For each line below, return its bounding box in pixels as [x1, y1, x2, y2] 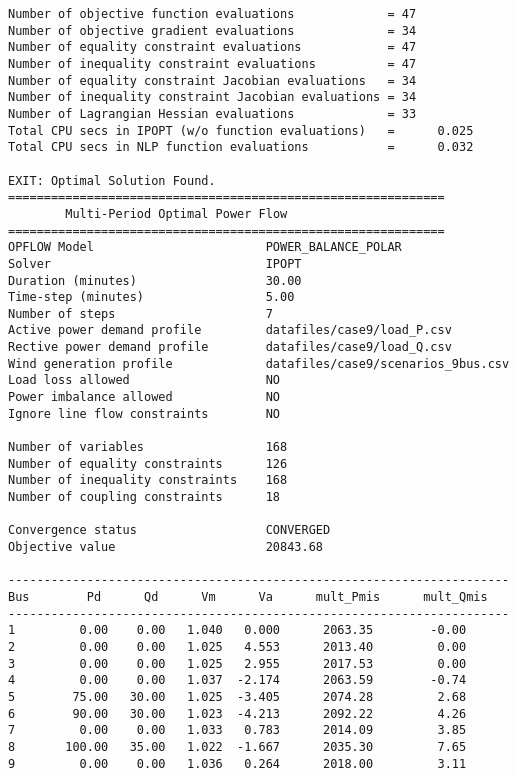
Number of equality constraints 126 [8, 456, 288, 471]
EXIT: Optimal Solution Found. [8, 173, 216, 188]
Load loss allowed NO [8, 373, 281, 388]
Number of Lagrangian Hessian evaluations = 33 [8, 106, 417, 121]
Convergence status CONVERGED [8, 523, 331, 538]
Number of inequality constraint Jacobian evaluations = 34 [8, 90, 417, 105]
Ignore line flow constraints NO [8, 406, 281, 421]
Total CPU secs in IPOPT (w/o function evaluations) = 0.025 [8, 123, 474, 138]
